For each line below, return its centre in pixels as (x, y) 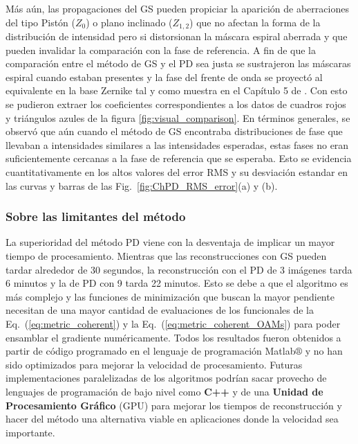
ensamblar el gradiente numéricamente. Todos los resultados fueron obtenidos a (173, 337)
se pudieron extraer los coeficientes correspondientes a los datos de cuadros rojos (176, 104)
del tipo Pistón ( (41, 22)
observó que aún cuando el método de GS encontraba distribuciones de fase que (174, 131)
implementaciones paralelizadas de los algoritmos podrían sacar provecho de (166, 378)
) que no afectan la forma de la (255, 22)
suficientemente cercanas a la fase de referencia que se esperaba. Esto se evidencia (179, 158)
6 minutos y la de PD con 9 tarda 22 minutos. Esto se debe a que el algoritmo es (177, 283)
